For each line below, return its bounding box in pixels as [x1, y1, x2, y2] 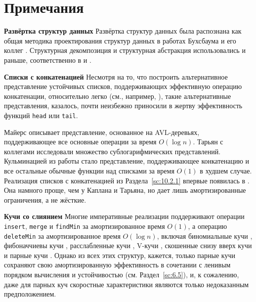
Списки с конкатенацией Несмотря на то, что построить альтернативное [4, 71, 228, 82]
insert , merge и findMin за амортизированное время [4, 220, 165, 231]
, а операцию [188, 220, 227, 231]
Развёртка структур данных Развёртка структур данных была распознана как [4, 26, 242, 36]
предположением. [4, 289, 56, 299]
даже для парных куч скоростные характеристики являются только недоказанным [4, 279, 249, 289]
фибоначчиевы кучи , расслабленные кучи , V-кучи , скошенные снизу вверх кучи [4, 240, 252, 251]
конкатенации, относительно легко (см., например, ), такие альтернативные [4, 90, 231, 101]
